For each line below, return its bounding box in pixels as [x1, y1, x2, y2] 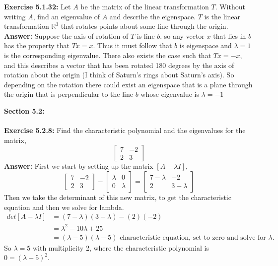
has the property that [4, 40, 70, 51]
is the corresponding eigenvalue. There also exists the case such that [4, 50, 211, 60]
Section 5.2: [4, 105, 45, 116]
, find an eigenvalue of [33, 11, 100, 21]
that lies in [213, 30, 246, 41]
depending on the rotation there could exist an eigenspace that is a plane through [4, 79, 253, 89]
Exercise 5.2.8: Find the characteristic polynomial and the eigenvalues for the [4, 125, 246, 135]
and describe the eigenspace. [109, 11, 196, 21]
